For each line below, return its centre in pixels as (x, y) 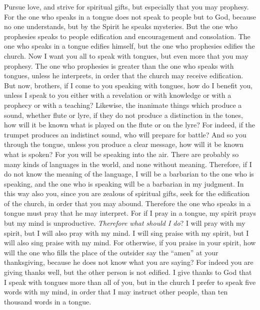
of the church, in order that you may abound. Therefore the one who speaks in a (127, 203)
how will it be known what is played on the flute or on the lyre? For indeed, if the (130, 125)
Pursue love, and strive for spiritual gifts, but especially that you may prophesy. (126, 7)
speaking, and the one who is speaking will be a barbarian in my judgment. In (124, 183)
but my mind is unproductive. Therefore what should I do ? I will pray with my (125, 223)
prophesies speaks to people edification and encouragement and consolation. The (127, 36)
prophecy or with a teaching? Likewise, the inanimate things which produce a (123, 105)
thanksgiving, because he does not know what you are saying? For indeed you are (129, 262)
